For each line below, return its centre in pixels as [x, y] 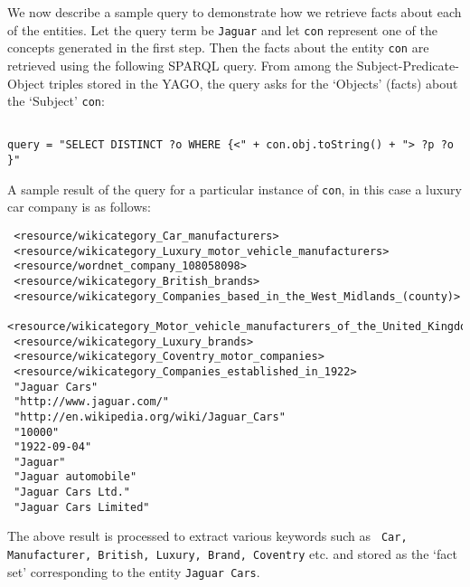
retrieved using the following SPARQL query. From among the [180, 65]
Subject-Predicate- [408, 65]
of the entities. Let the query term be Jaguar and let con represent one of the [222, 29]
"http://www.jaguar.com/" [91, 402]
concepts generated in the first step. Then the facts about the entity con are [218, 47]
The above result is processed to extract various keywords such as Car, [207, 536]
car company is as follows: [79, 207]
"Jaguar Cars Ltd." [72, 492]
